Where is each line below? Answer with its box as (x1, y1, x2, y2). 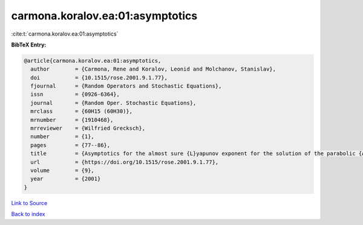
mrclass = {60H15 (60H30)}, (30, 108, 133, 115)
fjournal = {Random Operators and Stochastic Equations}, (30, 83, 222, 90)
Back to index (11, 211, 45, 218)
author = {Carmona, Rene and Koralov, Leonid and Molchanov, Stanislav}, (30, 66, 276, 72)
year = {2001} (30, 176, 101, 182)
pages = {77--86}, (30, 142, 111, 148)
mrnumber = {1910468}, (30, 116, 114, 123)
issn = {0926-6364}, (30, 91, 120, 98)
